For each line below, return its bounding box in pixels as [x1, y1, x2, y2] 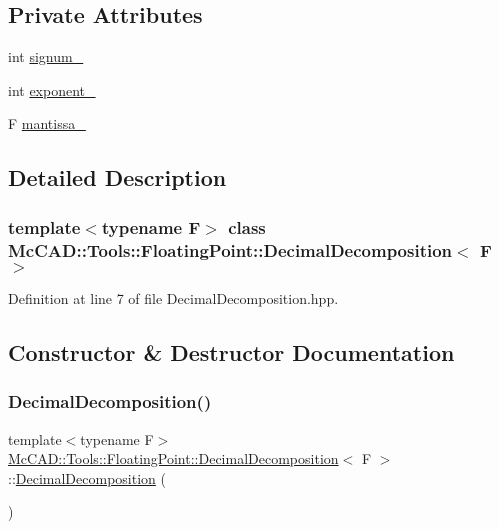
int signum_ [8, 46, 84, 67]
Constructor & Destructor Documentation [8, 336, 455, 367]
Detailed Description [8, 162, 227, 193]
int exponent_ [8, 79, 96, 100]
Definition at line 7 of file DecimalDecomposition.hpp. [8, 287, 339, 308]
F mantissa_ [8, 113, 86, 134]
